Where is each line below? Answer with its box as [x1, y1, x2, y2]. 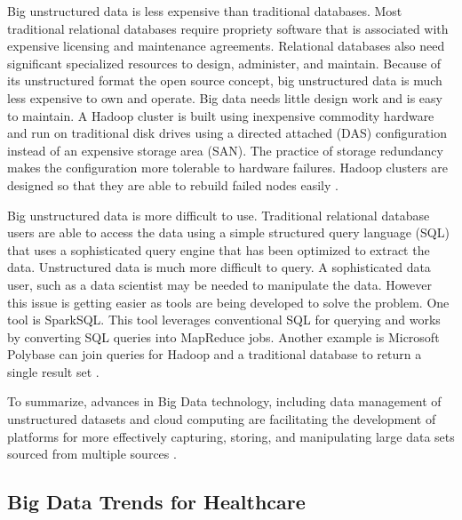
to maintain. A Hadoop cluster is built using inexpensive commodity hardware [7, 106, 434, 124]
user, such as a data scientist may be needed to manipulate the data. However [7, 275, 432, 293]
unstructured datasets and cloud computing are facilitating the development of [7, 410, 436, 428]
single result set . [7, 362, 100, 380]
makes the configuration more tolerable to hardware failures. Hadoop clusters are [7, 158, 449, 177]
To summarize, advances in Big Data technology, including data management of [7, 392, 442, 411]
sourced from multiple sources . [7, 444, 177, 463]
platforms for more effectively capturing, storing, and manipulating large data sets [7, 427, 455, 445]
